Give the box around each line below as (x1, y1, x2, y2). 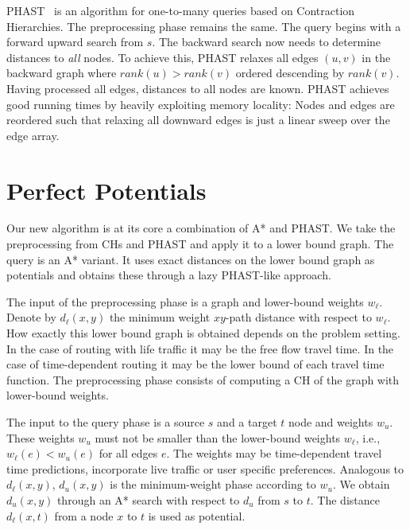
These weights (6, 429, 75, 446)
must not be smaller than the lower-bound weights (95, 429, 341, 446)
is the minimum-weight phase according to (110, 476, 316, 493)
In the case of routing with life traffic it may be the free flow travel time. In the (6, 340, 394, 357)
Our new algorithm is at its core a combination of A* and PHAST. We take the (6, 220, 396, 236)
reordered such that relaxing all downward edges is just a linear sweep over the (6, 111, 390, 128)
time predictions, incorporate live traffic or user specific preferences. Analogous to (6, 460, 404, 477)
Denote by (6, 309, 56, 325)
